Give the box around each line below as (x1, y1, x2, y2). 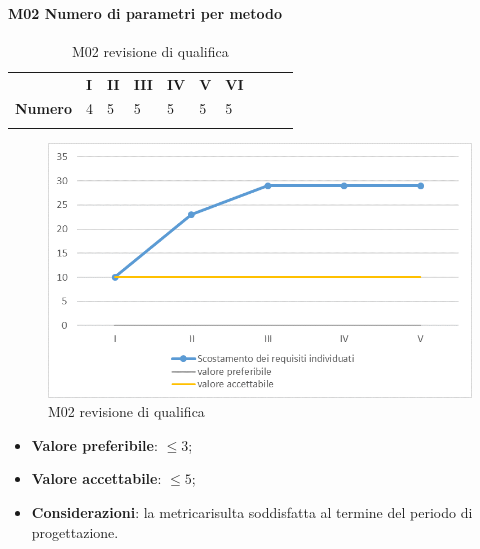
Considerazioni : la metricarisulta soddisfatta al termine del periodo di (31, 502, 473, 523)
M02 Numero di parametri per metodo (8, 2, 282, 23)
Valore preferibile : (31, 434, 158, 455)
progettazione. (31, 521, 119, 542)
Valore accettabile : (31, 468, 162, 489)
